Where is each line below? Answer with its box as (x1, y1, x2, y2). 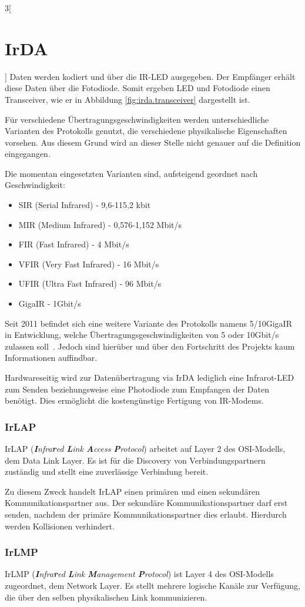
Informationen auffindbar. (5, 351, 98, 364)
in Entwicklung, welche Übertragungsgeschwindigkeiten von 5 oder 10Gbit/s (5, 328, 279, 341)
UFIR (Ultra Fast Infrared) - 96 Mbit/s (18, 277, 162, 290)
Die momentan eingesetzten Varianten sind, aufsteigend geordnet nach (5, 167, 258, 179)
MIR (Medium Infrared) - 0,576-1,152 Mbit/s (18, 218, 182, 230)
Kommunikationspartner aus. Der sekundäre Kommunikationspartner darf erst (5, 497, 288, 509)
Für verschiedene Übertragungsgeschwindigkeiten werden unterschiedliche (5, 113, 269, 125)
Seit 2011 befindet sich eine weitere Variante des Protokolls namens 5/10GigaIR (5, 317, 292, 329)
